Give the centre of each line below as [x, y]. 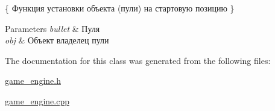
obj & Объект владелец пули [57, 40]
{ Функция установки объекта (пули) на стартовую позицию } [120, 8]
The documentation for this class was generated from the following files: [138, 60]
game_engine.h [33, 81]
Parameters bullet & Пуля [52, 28]
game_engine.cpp [37, 100]
